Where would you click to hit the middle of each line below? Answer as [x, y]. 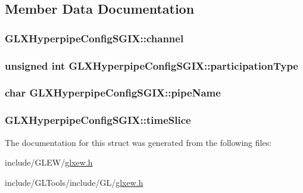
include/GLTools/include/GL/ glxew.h [74, 182]
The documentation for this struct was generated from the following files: [138, 142]
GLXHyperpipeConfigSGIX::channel [94, 38]
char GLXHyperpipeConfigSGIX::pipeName [113, 93]
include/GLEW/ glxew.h [49, 162]
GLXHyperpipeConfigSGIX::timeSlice [98, 120]
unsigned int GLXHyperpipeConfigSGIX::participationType [151, 65]
